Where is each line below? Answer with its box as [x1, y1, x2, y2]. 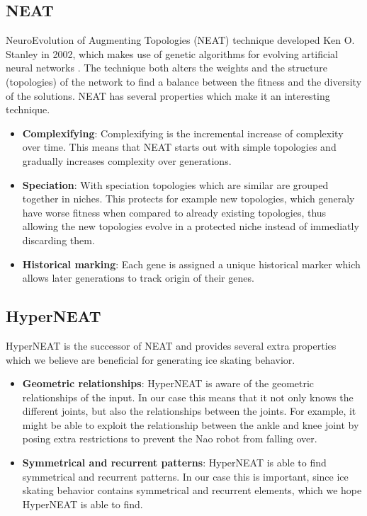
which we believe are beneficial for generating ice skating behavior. [6, 352, 295, 367]
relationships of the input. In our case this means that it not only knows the [22, 389, 354, 404]
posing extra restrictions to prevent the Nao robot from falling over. [22, 431, 317, 446]
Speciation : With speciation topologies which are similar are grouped [22, 177, 329, 192]
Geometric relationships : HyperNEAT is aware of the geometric [22, 376, 315, 391]
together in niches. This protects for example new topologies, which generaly [22, 191, 355, 206]
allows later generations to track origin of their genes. [22, 270, 254, 285]
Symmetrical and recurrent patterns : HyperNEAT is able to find [22, 455, 327, 470]
